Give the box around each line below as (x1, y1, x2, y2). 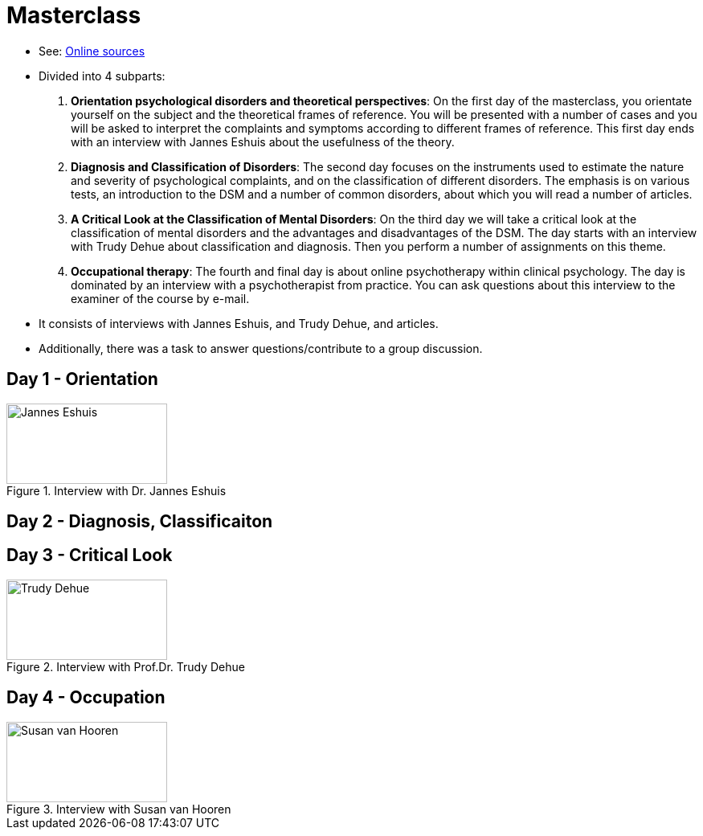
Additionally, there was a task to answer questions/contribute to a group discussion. (39, 341, 483, 355)
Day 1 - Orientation (6, 369, 158, 390)
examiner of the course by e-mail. (71, 291, 250, 305)
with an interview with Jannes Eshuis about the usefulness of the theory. (71, 134, 455, 149)
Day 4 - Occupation (6, 687, 166, 708)
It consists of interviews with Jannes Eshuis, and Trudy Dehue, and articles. (39, 316, 439, 330)
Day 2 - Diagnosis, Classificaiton (6, 511, 273, 532)
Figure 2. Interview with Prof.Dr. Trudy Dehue (6, 659, 245, 674)
